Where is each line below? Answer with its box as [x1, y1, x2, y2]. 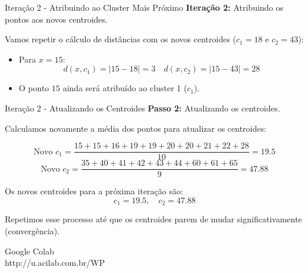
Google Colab [5, 244, 54, 257]
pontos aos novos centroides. [5, 13, 108, 25]
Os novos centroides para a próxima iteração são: [5, 185, 183, 197]
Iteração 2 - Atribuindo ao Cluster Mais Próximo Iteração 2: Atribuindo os [5, 1, 284, 13]
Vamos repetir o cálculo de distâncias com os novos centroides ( [5, 33, 237, 45]
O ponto [18, 82, 49, 94]
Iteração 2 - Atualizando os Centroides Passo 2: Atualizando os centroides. [5, 101, 281, 114]
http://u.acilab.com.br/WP [5, 256, 105, 269]
